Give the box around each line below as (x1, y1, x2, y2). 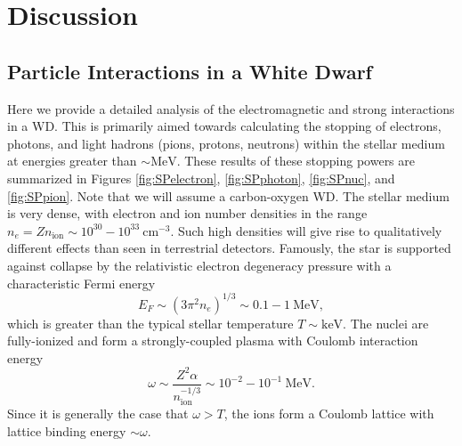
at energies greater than (7, 151, 137, 170)
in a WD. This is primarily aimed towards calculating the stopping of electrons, (7, 117, 442, 135)
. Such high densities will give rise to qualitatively (170, 221, 442, 239)
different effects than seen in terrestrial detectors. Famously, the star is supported (7, 239, 451, 257)
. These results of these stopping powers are (176, 151, 416, 170)
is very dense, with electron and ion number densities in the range (7, 204, 368, 223)
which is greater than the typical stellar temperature (7, 313, 294, 332)
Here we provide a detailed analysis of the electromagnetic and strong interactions (7, 99, 455, 118)
